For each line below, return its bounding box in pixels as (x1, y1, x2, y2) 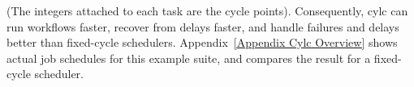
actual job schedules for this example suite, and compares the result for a (6, 49, 371, 66)
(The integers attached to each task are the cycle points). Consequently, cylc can (6, 2, 408, 19)
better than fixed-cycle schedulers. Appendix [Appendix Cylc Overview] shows (6, 34, 398, 51)
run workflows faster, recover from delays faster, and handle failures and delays (6, 18, 399, 35)
